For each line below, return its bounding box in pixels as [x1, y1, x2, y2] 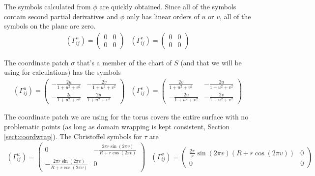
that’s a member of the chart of [77, 57, 172, 67]
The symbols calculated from [4, 1, 91, 11]
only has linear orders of [126, 11, 200, 21]
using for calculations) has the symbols [4, 67, 121, 77]
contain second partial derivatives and [4, 11, 118, 21]
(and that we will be [180, 57, 242, 67]
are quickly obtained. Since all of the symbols [99, 1, 236, 11]
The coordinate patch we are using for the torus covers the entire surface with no [4, 112, 249, 122]
